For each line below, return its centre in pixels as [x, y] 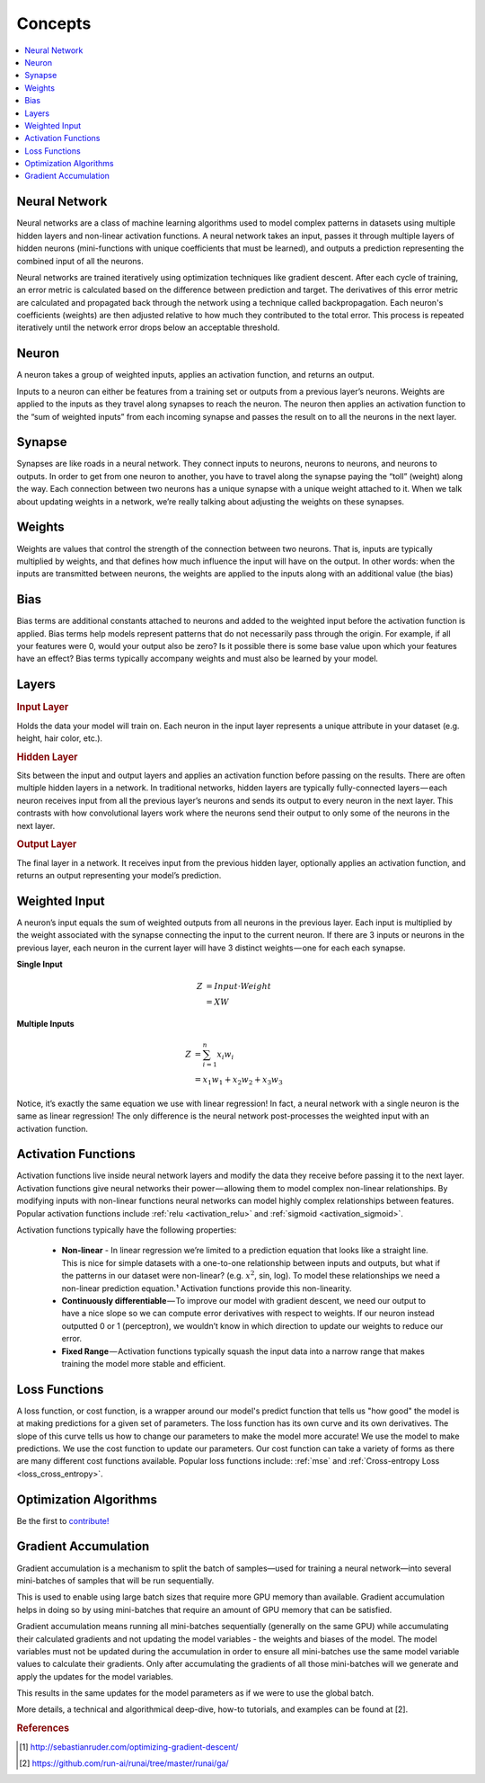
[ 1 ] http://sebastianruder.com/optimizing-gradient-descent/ [129, 1747]
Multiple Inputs [46, 1024]
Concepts [54, 23]
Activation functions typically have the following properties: [127, 1230]
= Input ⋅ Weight [238, 986]
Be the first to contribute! [63, 1520]
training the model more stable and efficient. [144, 1363]
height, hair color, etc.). [60, 738]
